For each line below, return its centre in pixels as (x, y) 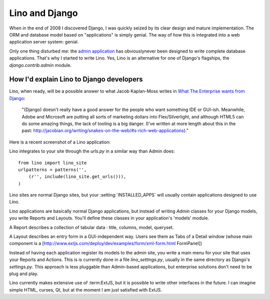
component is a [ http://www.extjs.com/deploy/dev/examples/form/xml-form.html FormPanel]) (106, 243)
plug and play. (24, 273)
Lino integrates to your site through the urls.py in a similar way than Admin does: (92, 151)
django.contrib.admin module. (40, 65)
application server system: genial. (44, 42)
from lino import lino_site (52, 163)
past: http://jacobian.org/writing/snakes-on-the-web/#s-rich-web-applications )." (105, 130)
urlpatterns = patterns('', (52, 169)
